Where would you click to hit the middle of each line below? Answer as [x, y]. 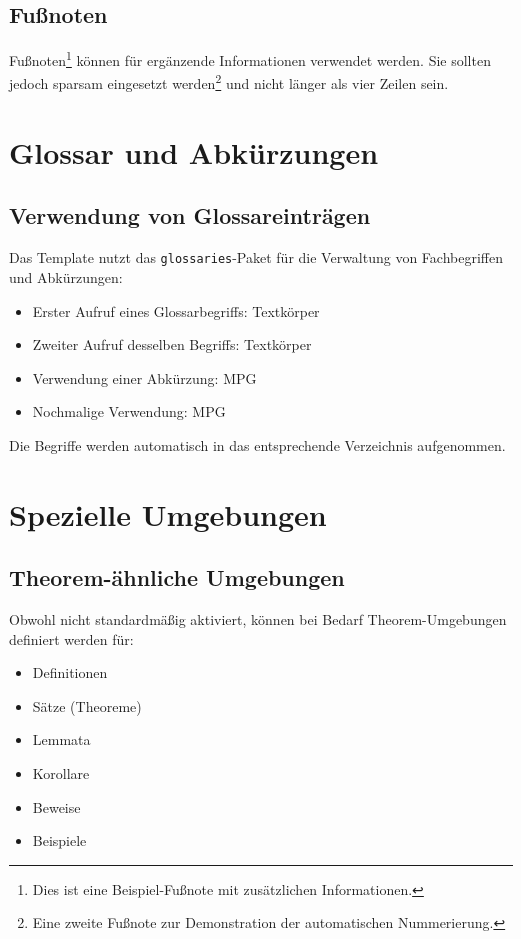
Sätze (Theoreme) [87, 705]
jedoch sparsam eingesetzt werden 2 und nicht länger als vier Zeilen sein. [229, 82]
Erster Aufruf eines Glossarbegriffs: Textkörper [176, 310]
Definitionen [70, 672]
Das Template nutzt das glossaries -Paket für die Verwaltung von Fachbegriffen [256, 257]
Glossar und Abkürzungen [194, 151]
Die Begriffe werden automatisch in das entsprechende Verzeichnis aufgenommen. [257, 444]
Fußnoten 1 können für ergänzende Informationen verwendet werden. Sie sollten [250, 58]
